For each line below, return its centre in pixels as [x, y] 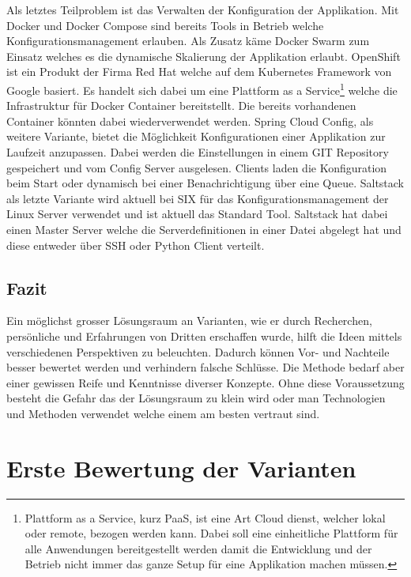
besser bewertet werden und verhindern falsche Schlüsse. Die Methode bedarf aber [205, 367]
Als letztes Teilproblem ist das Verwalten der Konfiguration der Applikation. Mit [203, 9]
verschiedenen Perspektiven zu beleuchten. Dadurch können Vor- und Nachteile [198, 351]
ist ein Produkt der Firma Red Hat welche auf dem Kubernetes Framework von [199, 72]
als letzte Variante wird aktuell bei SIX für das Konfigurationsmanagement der [198, 198]
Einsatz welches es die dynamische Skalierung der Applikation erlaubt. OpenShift [204, 56]
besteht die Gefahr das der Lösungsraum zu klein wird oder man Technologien [196, 398]
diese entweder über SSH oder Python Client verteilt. [136, 245]
